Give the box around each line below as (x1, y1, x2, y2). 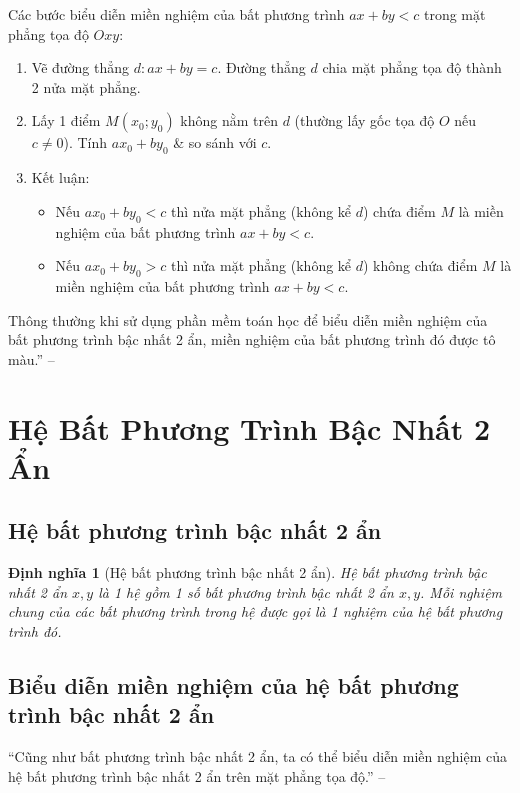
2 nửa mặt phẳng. (31, 76, 141, 97)
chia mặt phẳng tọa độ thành (322, 57, 502, 78)
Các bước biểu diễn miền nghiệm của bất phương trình (8, 4, 345, 24)
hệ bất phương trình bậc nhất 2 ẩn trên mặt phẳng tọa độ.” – (8, 765, 386, 786)
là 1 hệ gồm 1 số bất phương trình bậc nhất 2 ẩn (98, 581, 394, 602)
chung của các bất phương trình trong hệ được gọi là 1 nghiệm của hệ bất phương (8, 601, 503, 622)
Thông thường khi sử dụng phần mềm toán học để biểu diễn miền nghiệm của (8, 309, 488, 330)
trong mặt (423, 4, 486, 24)
